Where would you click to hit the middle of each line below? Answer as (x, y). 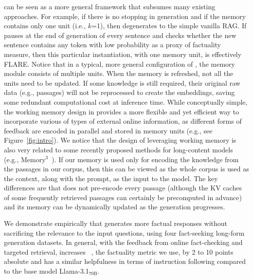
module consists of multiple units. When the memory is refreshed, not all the (119, 73)
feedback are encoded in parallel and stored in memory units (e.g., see (108, 130)
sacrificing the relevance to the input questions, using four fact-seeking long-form (124, 232)
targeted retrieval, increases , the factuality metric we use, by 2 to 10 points (119, 251)
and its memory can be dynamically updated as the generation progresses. (115, 207)
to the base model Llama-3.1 (46, 271)
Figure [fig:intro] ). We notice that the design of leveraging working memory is (120, 140)
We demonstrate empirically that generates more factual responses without (116, 223)
